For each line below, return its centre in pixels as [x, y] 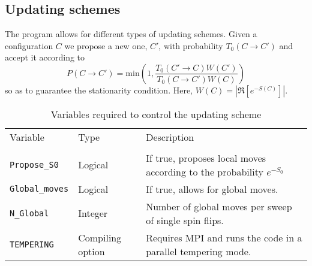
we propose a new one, [106, 45]
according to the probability [205, 171]
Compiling [100, 237]
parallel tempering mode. [199, 251]
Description [170, 137]
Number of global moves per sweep [219, 206]
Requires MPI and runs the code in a [224, 237]
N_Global [29, 213]
